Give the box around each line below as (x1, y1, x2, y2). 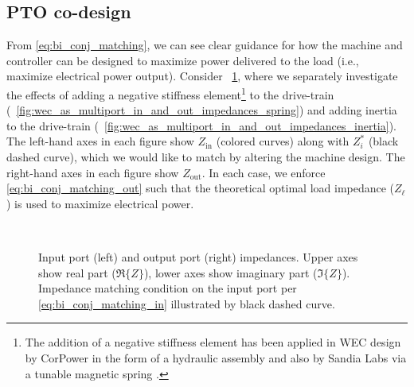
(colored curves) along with (216, 133, 350, 149)
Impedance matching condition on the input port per (38, 280, 297, 296)
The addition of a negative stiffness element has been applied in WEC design (25, 334, 401, 350)
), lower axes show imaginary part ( (143, 264, 318, 281)
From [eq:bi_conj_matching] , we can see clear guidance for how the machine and (6, 37, 403, 53)
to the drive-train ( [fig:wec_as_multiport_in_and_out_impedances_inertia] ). (6, 117, 396, 134)
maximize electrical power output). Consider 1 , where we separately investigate (6, 68, 398, 84)
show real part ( (38, 264, 116, 281)
